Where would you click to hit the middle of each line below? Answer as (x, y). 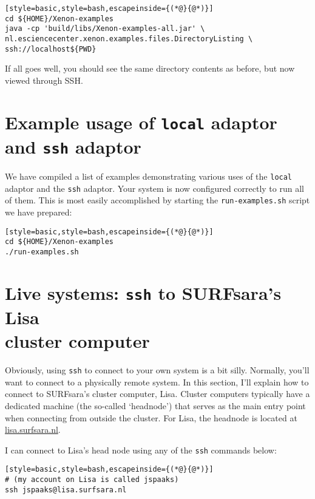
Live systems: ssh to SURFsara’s (143, 292)
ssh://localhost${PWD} (51, 49)
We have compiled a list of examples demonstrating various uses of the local (149, 176)
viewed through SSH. (44, 80)
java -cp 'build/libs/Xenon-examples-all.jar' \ (105, 29)
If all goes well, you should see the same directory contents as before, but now (150, 68)
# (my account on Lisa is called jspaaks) (92, 480)
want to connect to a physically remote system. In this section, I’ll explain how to (157, 382)
